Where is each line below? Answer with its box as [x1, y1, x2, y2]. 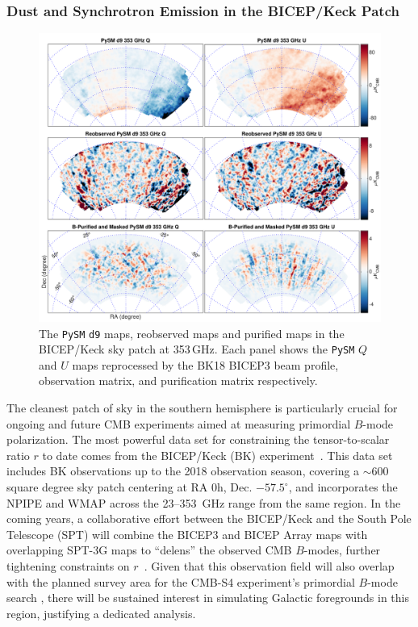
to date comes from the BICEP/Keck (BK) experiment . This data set [42, 446, 393, 463]
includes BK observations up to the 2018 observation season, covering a [6, 462, 360, 479]
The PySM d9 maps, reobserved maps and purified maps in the [39, 324, 345, 341]
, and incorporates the [288, 479, 398, 495]
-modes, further [303, 541, 381, 558]
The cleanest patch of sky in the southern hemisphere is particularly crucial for [6, 399, 398, 416]
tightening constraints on [6, 558, 130, 574]
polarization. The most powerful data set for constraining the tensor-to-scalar [6, 431, 390, 448]
